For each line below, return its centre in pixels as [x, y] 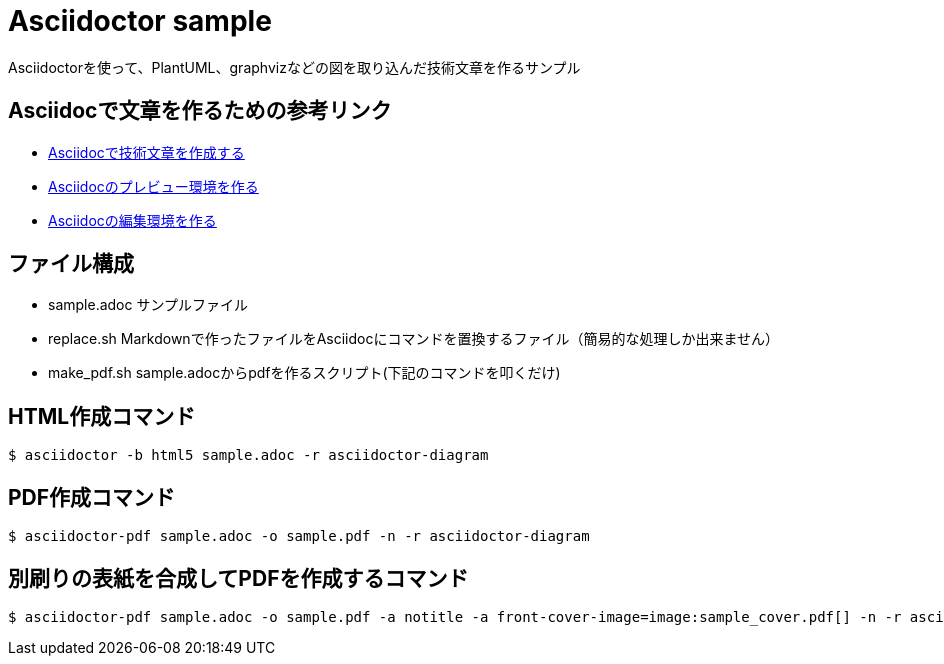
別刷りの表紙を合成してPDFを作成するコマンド [238, 578]
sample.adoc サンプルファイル [148, 305]
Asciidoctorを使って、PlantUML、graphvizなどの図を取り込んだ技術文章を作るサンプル [294, 67]
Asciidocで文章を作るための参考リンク [200, 111]
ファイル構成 [71, 264]
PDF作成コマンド [92, 497]
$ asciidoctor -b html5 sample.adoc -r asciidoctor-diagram [248, 455]
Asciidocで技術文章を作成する [146, 152]
